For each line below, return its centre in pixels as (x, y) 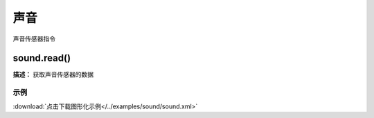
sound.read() (42, 58)
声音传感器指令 (34, 39)
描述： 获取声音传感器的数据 (53, 75)
